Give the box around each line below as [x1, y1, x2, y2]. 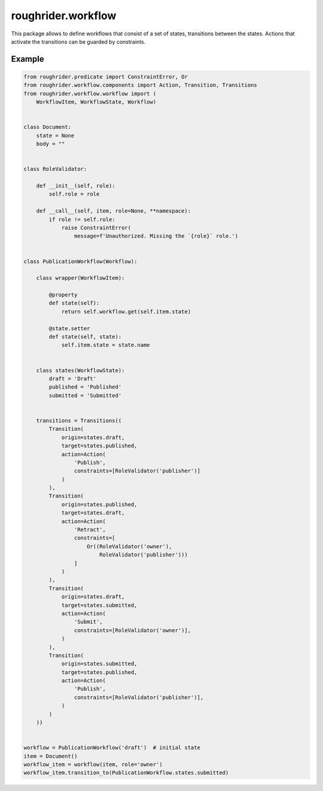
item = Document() [23, 753, 78, 759]
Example [11, 54, 44, 64]
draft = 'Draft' [48, 375, 97, 382]
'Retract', [74, 526, 106, 533]
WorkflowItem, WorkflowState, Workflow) [36, 99, 157, 105]
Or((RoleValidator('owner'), [87, 543, 172, 550]
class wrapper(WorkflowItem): [36, 274, 125, 282]
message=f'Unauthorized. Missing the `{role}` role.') [74, 233, 239, 240]
